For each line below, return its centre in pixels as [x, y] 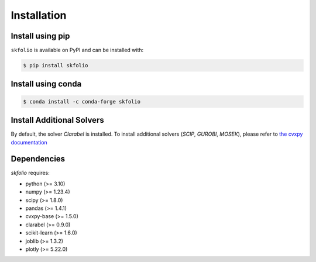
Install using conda [46, 84]
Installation [39, 15]
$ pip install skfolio [56, 65]
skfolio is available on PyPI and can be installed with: [77, 50]
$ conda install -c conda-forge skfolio [82, 101]
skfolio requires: [30, 173]
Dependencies [38, 159]
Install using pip [40, 36]
